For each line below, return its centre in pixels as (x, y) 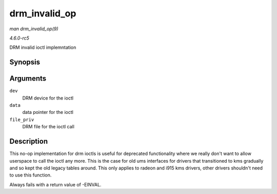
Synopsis (25, 62)
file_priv (22, 120)
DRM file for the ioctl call (48, 127)
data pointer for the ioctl (48, 112)
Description (29, 141)
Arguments (28, 79)
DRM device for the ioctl (48, 98)
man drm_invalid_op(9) (34, 29)
